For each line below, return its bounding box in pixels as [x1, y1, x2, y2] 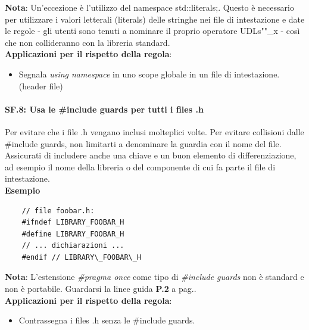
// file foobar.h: [21, 206, 95, 215]
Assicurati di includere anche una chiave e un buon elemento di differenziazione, [5, 149, 296, 161]
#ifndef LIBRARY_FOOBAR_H [21, 218, 124, 227]
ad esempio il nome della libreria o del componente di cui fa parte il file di [5, 160, 276, 173]
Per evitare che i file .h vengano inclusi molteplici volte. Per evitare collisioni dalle [5, 125, 304, 138]
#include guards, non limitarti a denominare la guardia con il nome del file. [5, 137, 282, 150]
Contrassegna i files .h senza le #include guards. [18, 314, 195, 326]
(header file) [18, 79, 63, 92]
